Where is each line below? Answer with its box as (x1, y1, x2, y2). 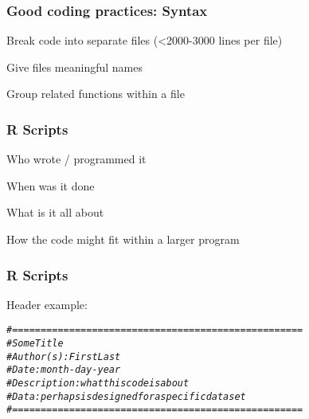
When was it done (6, 177, 95, 194)
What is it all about (6, 204, 104, 221)
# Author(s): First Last (6, 350, 121, 362)
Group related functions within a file (6, 85, 185, 102)
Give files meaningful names (6, 58, 143, 75)
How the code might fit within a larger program (6, 231, 240, 247)
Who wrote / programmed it (6, 151, 147, 167)
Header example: (6, 296, 88, 312)
